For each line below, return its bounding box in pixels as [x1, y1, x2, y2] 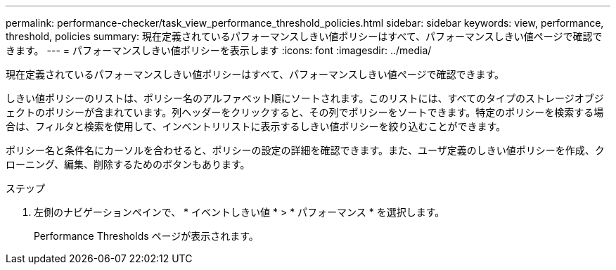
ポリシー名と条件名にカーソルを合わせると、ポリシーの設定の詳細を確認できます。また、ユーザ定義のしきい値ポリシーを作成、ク [6, 144, 605, 156]
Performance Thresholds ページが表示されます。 [34, 230, 259, 242]
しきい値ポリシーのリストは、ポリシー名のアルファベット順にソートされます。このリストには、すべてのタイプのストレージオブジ [6, 92, 604, 104]
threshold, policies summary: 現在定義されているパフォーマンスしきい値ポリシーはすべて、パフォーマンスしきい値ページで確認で [6, 30, 603, 42]
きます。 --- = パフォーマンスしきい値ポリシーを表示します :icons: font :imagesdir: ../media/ [6, 44, 432, 56]
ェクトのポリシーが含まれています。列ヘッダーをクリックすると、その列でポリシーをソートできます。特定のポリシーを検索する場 [6, 106, 604, 118]
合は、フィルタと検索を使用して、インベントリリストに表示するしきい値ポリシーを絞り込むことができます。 [6, 120, 506, 132]
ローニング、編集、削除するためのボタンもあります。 [6, 158, 250, 170]
